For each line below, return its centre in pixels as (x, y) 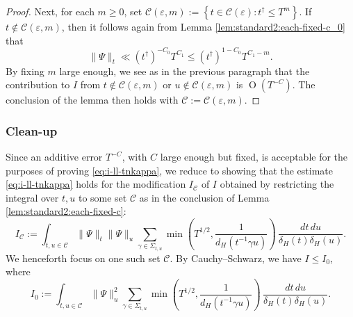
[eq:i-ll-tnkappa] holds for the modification (96, 184)
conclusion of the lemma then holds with (92, 100)
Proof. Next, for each (50, 11)
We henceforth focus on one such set (83, 258)
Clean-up (32, 130)
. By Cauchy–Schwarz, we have (236, 258)
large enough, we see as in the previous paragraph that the (184, 71)
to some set (102, 197)
